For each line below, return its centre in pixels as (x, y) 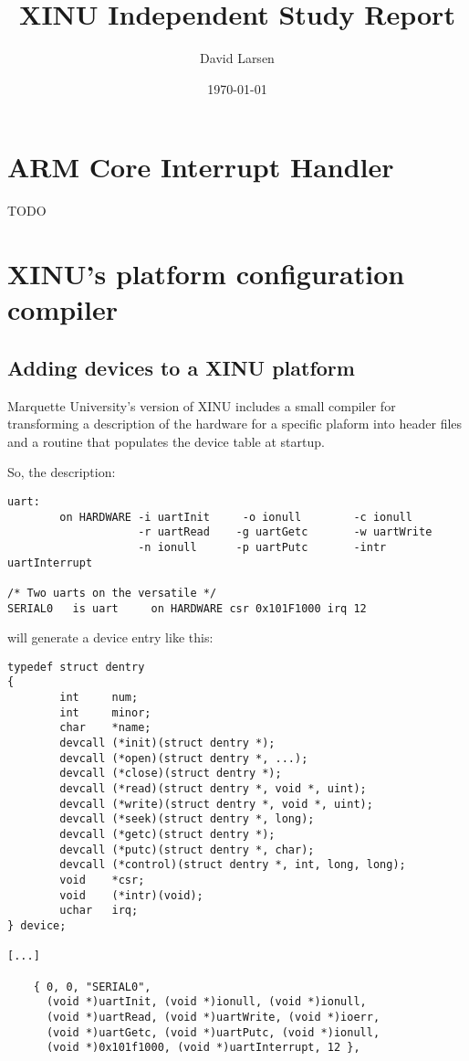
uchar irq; (99, 911)
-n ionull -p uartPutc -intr (262, 547)
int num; (99, 698)
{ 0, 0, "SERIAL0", (92, 987)
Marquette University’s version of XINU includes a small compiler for (202, 405)
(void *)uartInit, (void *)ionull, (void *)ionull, (206, 1002)
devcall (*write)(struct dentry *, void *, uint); (216, 804)
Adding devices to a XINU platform (181, 367)
